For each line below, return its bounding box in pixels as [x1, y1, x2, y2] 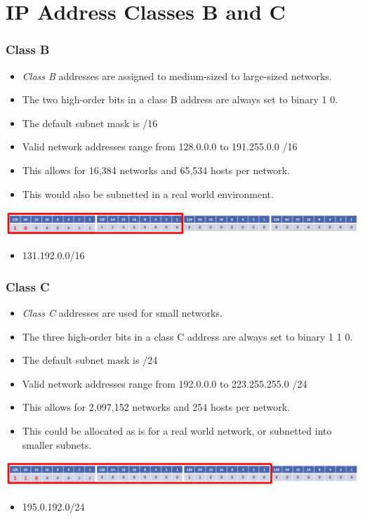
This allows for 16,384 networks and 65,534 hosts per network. [22, 162, 291, 177]
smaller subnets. [22, 437, 92, 452]
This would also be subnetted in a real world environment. [22, 186, 274, 201]
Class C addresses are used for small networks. [22, 306, 223, 320]
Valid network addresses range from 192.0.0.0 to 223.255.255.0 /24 [22, 376, 307, 390]
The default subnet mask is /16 [22, 115, 158, 130]
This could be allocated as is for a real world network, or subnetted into [22, 423, 332, 438]
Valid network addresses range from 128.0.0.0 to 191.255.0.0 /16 [22, 139, 298, 154]
